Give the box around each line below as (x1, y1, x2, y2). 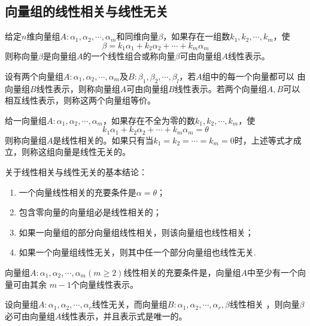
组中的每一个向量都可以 (202, 69, 294, 82)
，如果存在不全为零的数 (102, 114, 195, 126)
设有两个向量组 (5, 69, 63, 82)
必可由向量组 (5, 309, 55, 322)
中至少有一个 (247, 266, 297, 279)
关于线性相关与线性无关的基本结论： (5, 166, 147, 178)
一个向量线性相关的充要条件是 (19, 185, 136, 198)
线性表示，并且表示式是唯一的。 (61, 309, 187, 322)
